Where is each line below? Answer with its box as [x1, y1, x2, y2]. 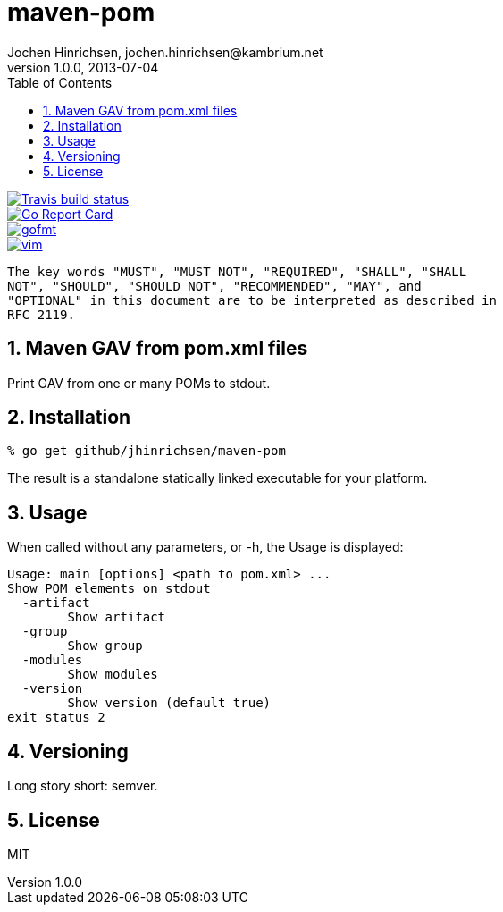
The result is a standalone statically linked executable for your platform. [7, 470, 428, 486]
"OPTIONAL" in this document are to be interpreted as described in [7, 292, 497, 308]
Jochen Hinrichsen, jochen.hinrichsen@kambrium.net [7, 44, 323, 60]
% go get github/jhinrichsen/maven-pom [7, 443, 286, 459]
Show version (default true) [67, 696, 272, 711]
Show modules [67, 667, 158, 682]
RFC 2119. [7, 307, 75, 322]
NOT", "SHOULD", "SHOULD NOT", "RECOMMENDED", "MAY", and [7, 278, 422, 293]
